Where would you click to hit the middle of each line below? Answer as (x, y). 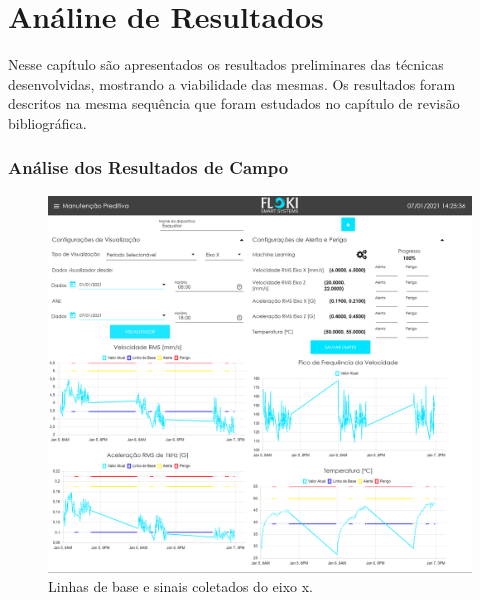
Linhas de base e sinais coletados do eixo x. (180, 586)
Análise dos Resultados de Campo (148, 167)
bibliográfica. (47, 122)
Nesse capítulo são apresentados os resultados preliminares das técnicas (226, 64)
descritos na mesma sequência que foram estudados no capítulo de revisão (234, 103)
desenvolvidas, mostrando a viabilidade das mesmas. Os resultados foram (232, 83)
